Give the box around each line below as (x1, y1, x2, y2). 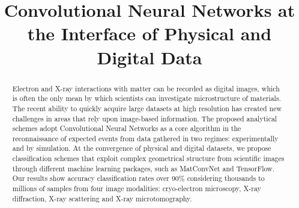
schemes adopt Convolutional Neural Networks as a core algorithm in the (12, 123, 241, 133)
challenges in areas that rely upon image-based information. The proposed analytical (12, 113, 277, 123)
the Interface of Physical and (27, 21, 272, 46)
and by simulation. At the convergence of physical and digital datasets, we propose (12, 143, 271, 153)
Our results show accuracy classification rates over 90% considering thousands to (12, 173, 265, 183)
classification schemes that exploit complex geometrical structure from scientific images (12, 153, 285, 164)
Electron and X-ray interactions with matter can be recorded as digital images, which (12, 83, 280, 93)
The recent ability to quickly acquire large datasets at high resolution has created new (12, 103, 282, 113)
